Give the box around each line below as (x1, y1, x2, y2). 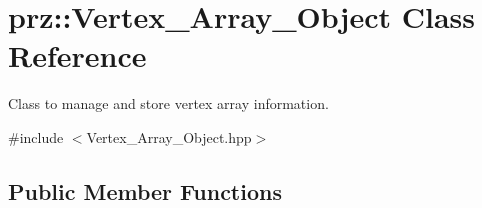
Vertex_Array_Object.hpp (86, 126, 252, 147)
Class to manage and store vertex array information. (8, 93, 329, 114)
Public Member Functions (8, 175, 282, 206)
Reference (8, 35, 147, 76)
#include (8, 126, 64, 147)
